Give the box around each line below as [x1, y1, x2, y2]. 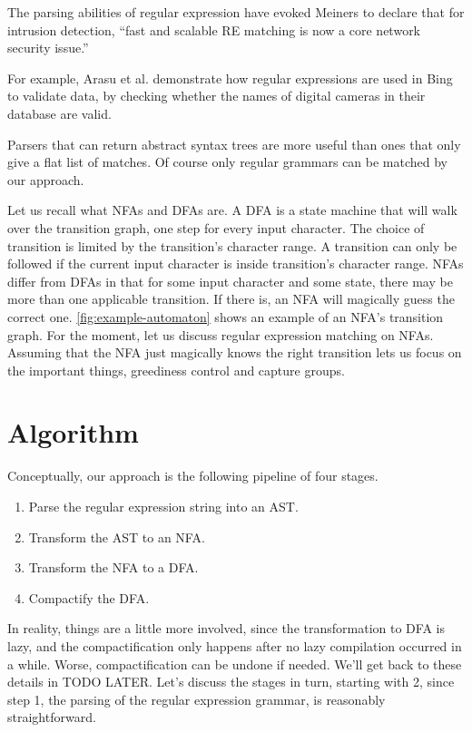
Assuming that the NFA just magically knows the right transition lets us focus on [7, 343, 462, 362]
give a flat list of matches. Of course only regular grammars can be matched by [7, 152, 448, 171]
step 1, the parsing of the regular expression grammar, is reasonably [7, 689, 386, 708]
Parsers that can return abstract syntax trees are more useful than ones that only [7, 134, 461, 153]
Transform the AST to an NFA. [28, 527, 205, 546]
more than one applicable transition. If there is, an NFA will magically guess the [7, 289, 455, 308]
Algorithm [7, 414, 139, 451]
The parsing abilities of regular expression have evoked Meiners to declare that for [7, 3, 465, 21]
